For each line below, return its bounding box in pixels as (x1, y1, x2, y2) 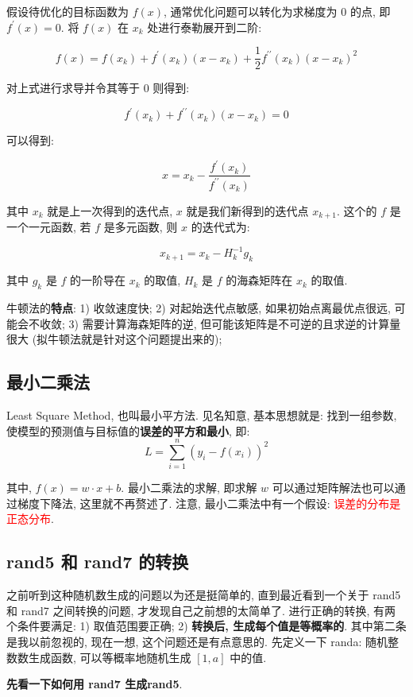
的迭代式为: (191, 219, 250, 235)
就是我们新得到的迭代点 (186, 202, 309, 219)
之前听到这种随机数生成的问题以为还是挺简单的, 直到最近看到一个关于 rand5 (6, 587, 401, 603)
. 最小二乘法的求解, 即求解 (121, 479, 257, 496)
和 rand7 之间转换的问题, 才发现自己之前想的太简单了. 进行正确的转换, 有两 (6, 602, 396, 618)
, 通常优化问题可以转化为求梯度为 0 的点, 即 (164, 3, 391, 19)
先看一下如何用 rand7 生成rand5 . (6, 676, 183, 692)
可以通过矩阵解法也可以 (272, 479, 395, 496)
